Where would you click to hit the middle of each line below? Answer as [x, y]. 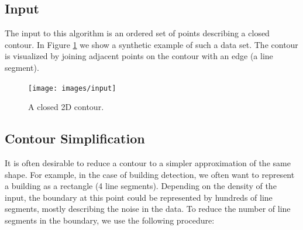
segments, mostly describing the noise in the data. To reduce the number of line [148, 209]
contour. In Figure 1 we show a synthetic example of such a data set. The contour [151, 44]
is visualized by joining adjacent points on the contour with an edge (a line [139, 56]
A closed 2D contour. [66, 107]
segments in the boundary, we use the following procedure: [110, 220]
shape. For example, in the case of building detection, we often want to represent [150, 174]
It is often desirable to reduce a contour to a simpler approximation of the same [148, 163]
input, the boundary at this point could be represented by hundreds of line [139, 197]
